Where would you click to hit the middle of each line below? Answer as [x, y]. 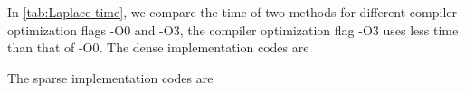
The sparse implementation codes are [110, 77]
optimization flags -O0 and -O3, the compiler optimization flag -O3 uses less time [233, 29]
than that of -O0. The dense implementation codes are [158, 47]
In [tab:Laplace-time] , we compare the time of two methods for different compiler [232, 12]
